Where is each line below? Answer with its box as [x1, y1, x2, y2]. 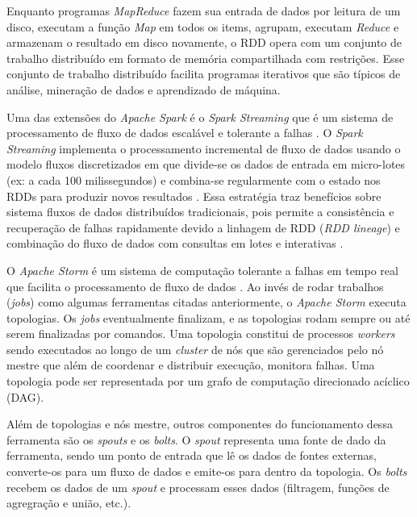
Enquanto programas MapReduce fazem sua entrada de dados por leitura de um [6, 2, 401, 19]
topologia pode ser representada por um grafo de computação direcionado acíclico [6, 373, 410, 390]
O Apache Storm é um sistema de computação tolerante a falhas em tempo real [6, 261, 398, 278]
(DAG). [6, 388, 44, 405]
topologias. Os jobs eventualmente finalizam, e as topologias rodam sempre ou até [6, 309, 411, 326]
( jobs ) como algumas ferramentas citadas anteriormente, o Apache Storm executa [6, 294, 407, 311]
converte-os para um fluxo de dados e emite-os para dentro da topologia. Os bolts [6, 463, 407, 480]
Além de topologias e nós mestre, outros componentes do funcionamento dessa [6, 415, 393, 432]
